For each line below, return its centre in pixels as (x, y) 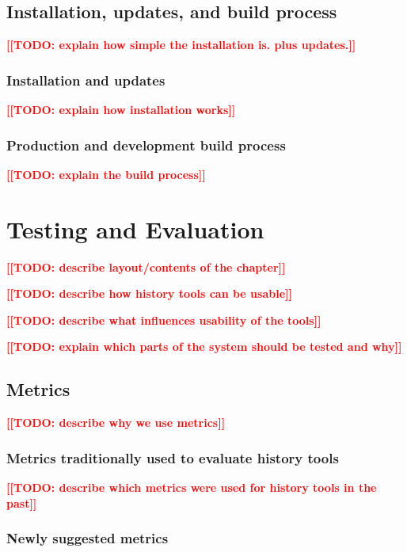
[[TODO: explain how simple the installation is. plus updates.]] (181, 45)
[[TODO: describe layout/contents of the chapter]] (146, 266)
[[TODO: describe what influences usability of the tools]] (164, 320)
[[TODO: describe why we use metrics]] (116, 423)
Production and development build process (146, 145)
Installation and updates (86, 80)
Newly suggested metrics (87, 538)
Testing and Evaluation (135, 228)
